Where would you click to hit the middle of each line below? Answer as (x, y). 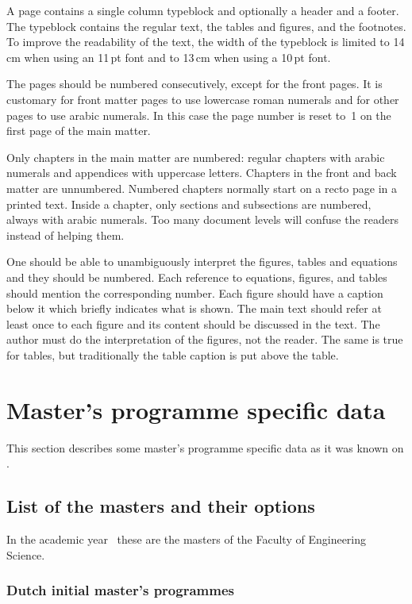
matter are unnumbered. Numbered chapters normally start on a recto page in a (202, 188)
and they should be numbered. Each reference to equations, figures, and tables (197, 277)
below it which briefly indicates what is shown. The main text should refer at (194, 308)
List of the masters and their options (161, 506)
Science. (26, 554)
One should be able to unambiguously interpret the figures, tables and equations (202, 262)
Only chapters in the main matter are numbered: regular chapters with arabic (196, 157)
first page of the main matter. (79, 131)
